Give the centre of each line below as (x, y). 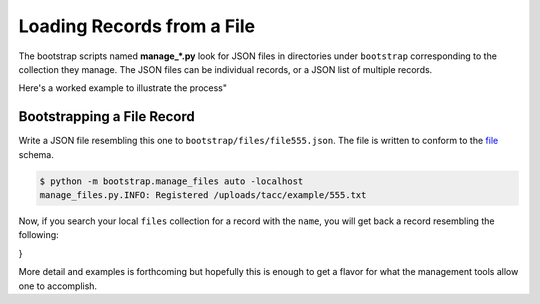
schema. (36, 154)
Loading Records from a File (136, 26)
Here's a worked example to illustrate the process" (122, 88)
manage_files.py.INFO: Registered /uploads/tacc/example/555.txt (203, 195)
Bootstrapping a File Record (106, 116)
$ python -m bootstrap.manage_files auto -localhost (171, 181)
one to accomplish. (58, 286)
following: (38, 235)
